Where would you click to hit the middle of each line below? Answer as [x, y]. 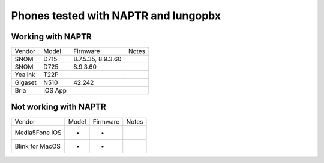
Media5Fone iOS [38, 133]
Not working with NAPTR [58, 107]
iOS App [55, 91]
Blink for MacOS [38, 146]
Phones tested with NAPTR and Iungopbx [116, 16]
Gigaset [26, 82]
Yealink [25, 75]
